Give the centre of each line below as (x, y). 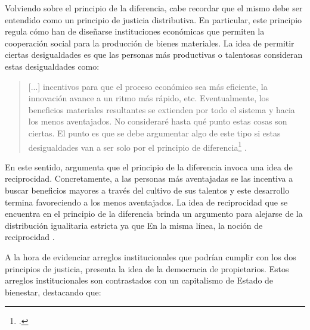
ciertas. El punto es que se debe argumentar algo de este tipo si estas (154, 133)
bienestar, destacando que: (53, 292)
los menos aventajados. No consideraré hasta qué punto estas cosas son (158, 121)
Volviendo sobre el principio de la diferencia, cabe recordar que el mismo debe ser (154, 8)
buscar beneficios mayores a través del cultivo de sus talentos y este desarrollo (147, 190)
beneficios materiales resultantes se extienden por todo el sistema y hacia (162, 109)
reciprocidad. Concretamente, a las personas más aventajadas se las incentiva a (149, 178)
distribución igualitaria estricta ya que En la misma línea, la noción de (134, 225)
